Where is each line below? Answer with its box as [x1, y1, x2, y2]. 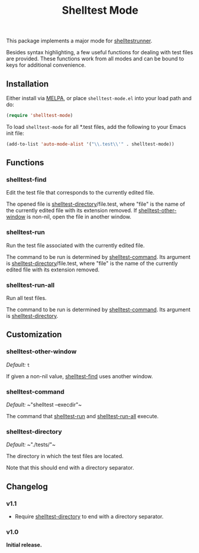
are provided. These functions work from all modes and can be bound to [6, 55, 185, 63]
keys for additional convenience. [6, 61, 86, 69]
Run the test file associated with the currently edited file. [6, 242, 145, 249]
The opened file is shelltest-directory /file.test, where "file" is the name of [6, 200, 185, 208]
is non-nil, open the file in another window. [26, 213, 132, 221]
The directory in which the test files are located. [6, 453, 124, 460]
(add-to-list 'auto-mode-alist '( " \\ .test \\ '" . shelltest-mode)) [6, 141, 175, 147]
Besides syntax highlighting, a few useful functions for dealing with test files [6, 49, 194, 56]
